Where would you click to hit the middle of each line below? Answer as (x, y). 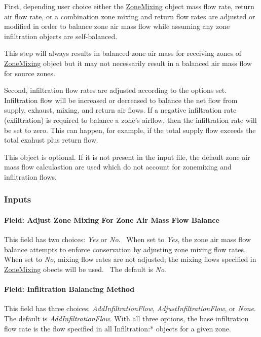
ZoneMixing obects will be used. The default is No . (85, 269)
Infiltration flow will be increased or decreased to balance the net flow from (121, 100)
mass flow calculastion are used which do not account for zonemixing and (118, 167)
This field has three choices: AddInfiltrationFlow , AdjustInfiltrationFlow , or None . (130, 308)
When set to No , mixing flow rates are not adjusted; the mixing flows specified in (130, 259)
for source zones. (30, 73)
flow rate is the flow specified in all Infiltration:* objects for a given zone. (118, 328)
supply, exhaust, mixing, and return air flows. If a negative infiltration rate (120, 110)
